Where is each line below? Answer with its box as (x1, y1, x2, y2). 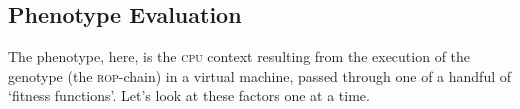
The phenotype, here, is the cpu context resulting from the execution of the (8, 46, 471, 67)
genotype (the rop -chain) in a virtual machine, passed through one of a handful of (8, 65, 512, 86)
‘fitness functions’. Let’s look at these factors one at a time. (8, 85, 370, 106)
